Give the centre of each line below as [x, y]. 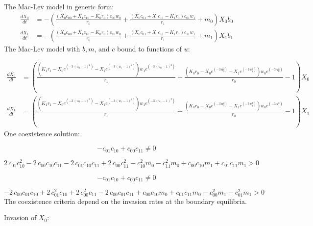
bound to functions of [150, 48]
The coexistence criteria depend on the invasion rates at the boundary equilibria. [125, 201]
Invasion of [20, 217]
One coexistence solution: [42, 133]
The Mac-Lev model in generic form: [59, 6]
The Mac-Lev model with [42, 48]
